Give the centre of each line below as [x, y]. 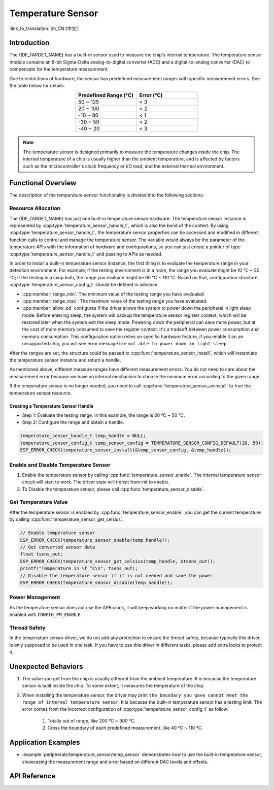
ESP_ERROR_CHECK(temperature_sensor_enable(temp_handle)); [95, 540]
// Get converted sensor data [58, 547]
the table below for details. [37, 86]
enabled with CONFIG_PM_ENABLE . [46, 615]
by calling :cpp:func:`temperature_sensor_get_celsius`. [66, 519]
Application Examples [45, 743]
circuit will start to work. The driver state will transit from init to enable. [96, 482]
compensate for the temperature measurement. [59, 69]
